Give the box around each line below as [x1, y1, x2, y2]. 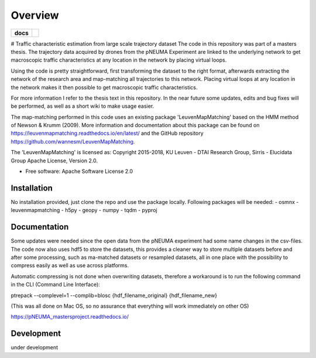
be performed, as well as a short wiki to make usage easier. [11, 103, 154, 110]
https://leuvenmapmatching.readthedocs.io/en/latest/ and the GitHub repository [11, 129, 204, 137]
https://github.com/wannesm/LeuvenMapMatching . [11, 138, 135, 145]
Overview [11, 9, 59, 22]
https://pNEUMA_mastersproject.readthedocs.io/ [11, 313, 129, 321]
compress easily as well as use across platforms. [11, 262, 129, 269]
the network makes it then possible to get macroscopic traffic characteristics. [11, 84, 198, 91]
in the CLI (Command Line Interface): [11, 281, 101, 288]
